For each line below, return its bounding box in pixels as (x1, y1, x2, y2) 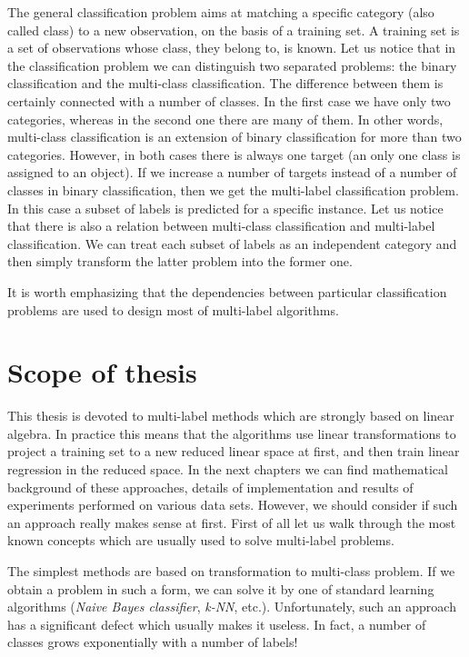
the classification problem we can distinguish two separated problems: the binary (7, 55, 457, 75)
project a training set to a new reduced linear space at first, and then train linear (7, 442, 460, 461)
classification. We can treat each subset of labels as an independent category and (7, 234, 457, 253)
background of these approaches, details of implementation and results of (7, 477, 414, 496)
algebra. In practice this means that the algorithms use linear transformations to (7, 423, 456, 443)
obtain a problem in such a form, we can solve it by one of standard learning (7, 579, 434, 598)
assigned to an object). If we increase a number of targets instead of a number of (7, 163, 457, 182)
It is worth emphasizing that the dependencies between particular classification (7, 282, 447, 301)
